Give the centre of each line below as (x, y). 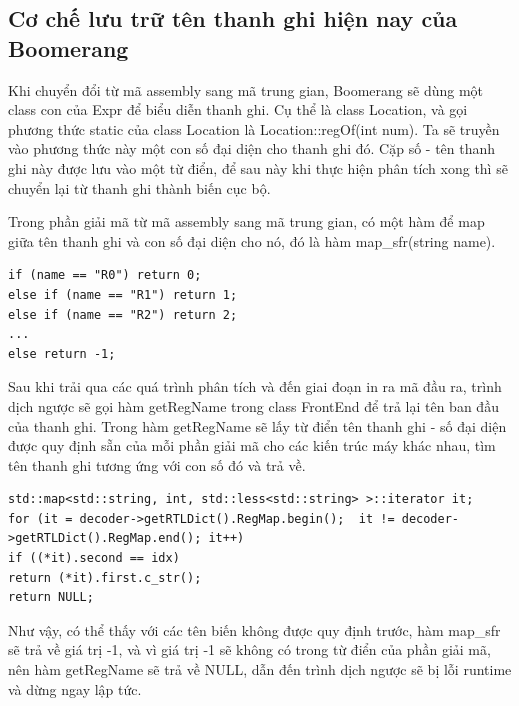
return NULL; (51, 597)
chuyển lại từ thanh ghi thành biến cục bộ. (139, 187)
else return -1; (62, 353)
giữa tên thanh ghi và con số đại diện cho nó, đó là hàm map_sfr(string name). (252, 240)
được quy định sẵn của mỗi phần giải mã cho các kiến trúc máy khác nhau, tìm (252, 445)
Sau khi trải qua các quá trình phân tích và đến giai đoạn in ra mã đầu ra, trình (255, 386)
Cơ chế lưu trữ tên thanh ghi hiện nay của (233, 18)
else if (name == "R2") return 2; (123, 314)
